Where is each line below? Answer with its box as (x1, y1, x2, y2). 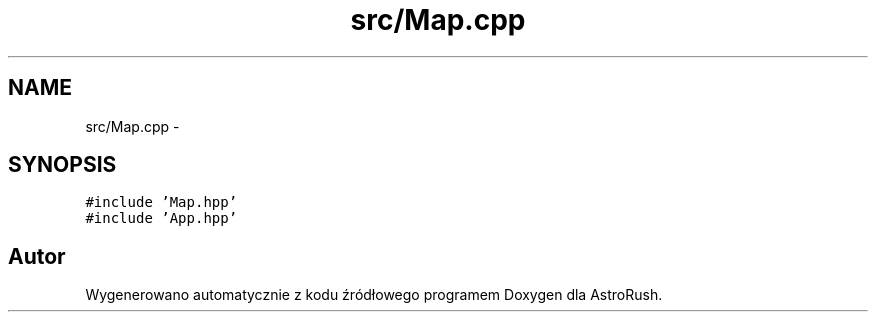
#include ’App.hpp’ (85, 210, 238, 227)
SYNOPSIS (8, 152, 117, 178)
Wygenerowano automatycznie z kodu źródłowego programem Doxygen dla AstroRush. (85, 286, 663, 304)
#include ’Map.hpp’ (85, 194, 238, 211)
